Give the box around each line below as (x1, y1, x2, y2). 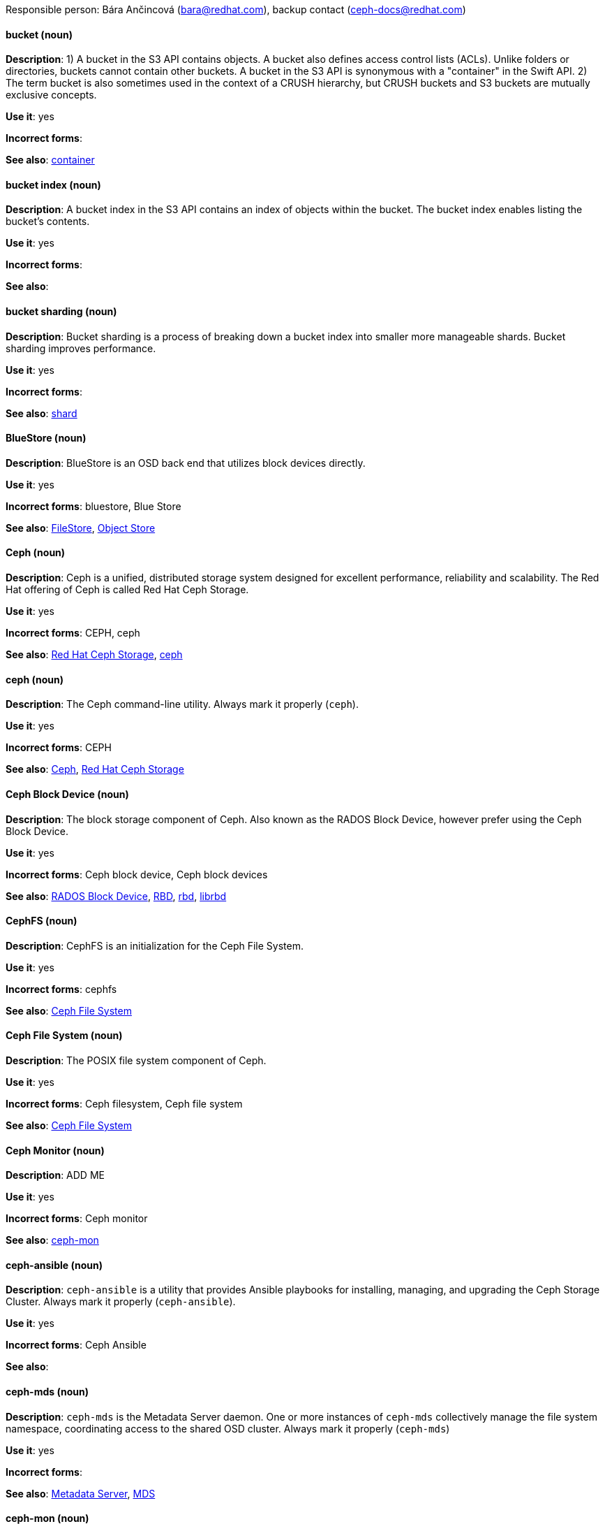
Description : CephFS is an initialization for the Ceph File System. (6, 939, 304, 952)
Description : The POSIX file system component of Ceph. (6, 1054, 267, 1066)
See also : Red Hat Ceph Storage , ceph (6, 648, 183, 661)
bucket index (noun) (6, 178, 101, 191)
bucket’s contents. (6, 215, 90, 228)
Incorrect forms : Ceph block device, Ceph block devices (6, 868, 268, 880)
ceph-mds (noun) (6, 1386, 89, 1398)
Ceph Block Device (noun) (6, 788, 129, 800)
